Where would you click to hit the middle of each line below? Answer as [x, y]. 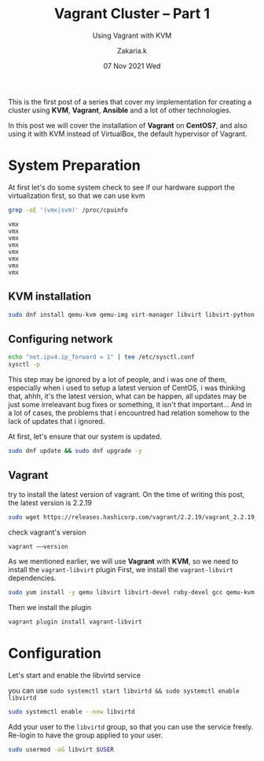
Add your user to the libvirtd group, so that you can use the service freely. [131, 727]
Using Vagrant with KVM [132, 35]
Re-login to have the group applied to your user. [86, 735]
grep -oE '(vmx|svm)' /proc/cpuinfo [68, 210]
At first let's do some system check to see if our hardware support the [122, 187]
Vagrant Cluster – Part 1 [132, 14]
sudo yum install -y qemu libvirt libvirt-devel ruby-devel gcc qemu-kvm [132, 593]
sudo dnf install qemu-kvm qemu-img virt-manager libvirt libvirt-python [132, 314]
